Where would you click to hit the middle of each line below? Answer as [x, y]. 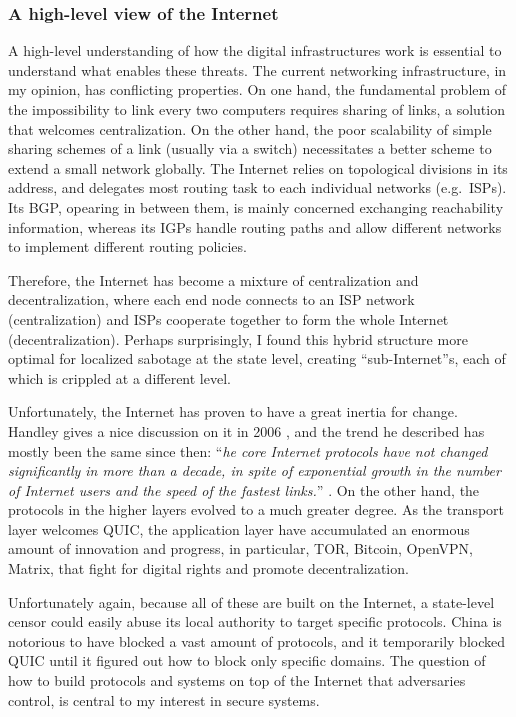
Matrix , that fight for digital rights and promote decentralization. [208, 568]
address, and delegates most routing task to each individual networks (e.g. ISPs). [257, 187]
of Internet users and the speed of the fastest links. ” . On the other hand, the [244, 489]
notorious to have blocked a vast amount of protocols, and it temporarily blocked [257, 640]
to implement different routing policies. [127, 246]
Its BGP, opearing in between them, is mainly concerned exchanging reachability [256, 206]
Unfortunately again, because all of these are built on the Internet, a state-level [251, 601]
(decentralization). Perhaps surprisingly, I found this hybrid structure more [238, 338]
